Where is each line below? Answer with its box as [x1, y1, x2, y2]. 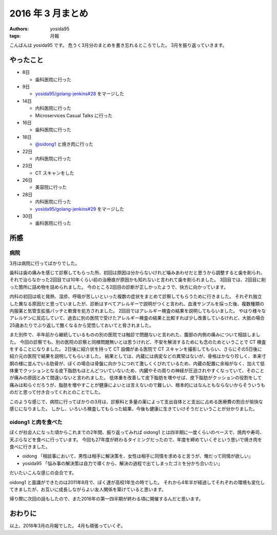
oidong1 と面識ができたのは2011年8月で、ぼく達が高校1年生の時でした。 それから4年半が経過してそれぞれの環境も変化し [9, 479, 265, 485]
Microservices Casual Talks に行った [35, 112, 113, 118]
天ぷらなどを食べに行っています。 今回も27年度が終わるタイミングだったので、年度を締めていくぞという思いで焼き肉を [9, 436, 263, 442]
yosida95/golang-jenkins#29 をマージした [35, 206, 125, 212]
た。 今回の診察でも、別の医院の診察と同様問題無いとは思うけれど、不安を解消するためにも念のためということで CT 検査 [9, 339, 266, 345]
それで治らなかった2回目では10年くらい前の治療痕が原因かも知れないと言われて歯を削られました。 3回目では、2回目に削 [9, 276, 266, 283]
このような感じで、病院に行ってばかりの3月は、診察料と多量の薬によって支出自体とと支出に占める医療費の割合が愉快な [9, 398, 264, 404]
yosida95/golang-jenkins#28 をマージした [35, 90, 125, 97]
